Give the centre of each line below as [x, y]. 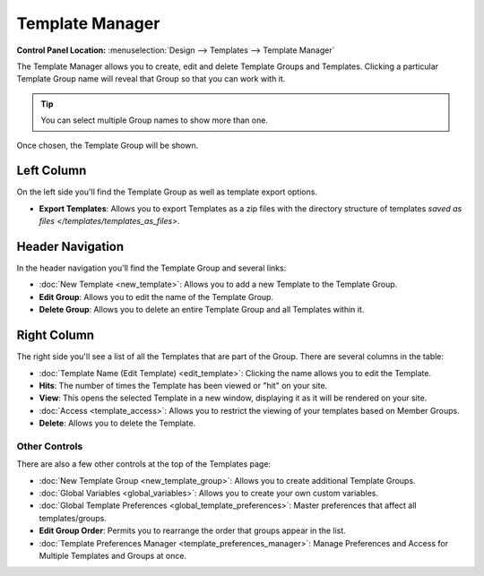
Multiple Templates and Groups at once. [113, 556]
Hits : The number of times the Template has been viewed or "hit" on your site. [183, 385]
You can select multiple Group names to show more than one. [155, 120]
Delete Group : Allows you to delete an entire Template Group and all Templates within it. [202, 310]
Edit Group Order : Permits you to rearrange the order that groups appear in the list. [193, 531]
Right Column [55, 335]
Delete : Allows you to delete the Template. [117, 423]
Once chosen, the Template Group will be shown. [108, 145]
